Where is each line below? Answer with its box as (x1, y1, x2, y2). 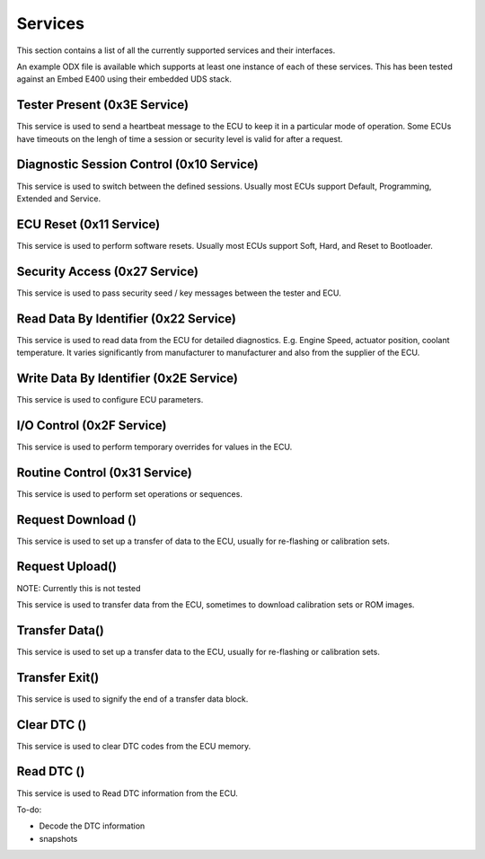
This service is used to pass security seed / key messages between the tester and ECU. (16, 288, 341, 298)
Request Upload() (16, 559, 117, 574)
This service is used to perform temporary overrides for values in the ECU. (16, 441, 293, 452)
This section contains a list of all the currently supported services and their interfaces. (16, 45, 336, 56)
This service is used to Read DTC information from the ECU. (16, 787, 238, 799)
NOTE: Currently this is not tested (16, 582, 141, 593)
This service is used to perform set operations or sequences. (16, 488, 242, 499)
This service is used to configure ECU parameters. (16, 394, 204, 404)
